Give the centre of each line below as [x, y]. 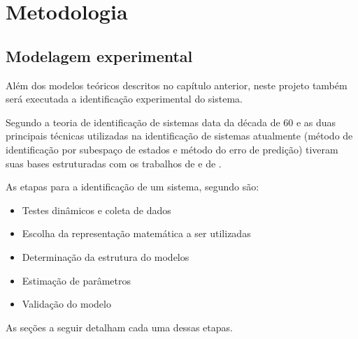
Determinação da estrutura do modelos [106, 256]
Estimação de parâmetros [76, 280]
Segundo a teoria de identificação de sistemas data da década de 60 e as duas [171, 122]
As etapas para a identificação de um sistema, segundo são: [133, 187]
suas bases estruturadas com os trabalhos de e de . [114, 163]
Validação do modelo [66, 304]
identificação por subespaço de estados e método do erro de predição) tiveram [172, 149]
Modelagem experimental [99, 55]
